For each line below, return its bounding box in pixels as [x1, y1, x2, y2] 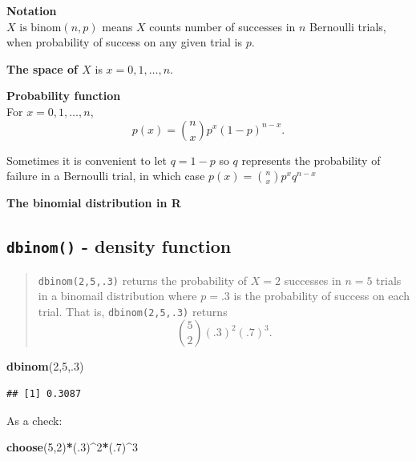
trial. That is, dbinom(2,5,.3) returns [38, 303, 228, 319]
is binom [19, 22, 62, 34]
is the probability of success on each [233, 287, 410, 304]
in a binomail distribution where [38, 287, 197, 304]
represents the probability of [241, 151, 381, 168]
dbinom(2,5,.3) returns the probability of [38, 271, 248, 288]
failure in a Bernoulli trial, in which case [6, 167, 205, 184]
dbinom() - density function [6, 234, 232, 259]
